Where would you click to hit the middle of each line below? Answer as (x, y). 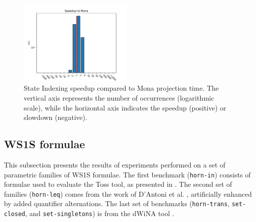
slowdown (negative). (56, 117)
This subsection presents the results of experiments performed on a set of (115, 164)
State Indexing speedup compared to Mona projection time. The (121, 88)
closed (15, 214)
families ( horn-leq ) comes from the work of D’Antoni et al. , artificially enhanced (128, 194)
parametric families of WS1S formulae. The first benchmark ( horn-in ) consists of (128, 174)
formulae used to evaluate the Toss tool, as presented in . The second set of (118, 184)
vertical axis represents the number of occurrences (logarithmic (119, 98)
